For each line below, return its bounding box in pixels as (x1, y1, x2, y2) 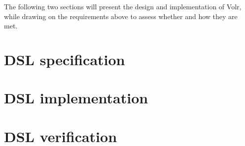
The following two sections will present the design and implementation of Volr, (4, 1, 242, 11)
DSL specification (4, 49, 125, 69)
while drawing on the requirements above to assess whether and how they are (4, 11, 238, 21)
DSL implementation (4, 88, 148, 108)
